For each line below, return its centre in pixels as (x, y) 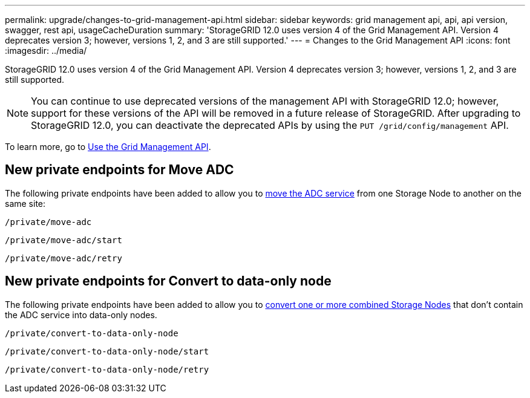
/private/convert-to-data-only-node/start (107, 351)
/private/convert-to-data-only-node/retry (107, 369)
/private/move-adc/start (64, 240)
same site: (25, 203)
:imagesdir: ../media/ (46, 51)
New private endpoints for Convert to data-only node (168, 281)
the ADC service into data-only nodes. (81, 315)
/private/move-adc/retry (64, 258)
